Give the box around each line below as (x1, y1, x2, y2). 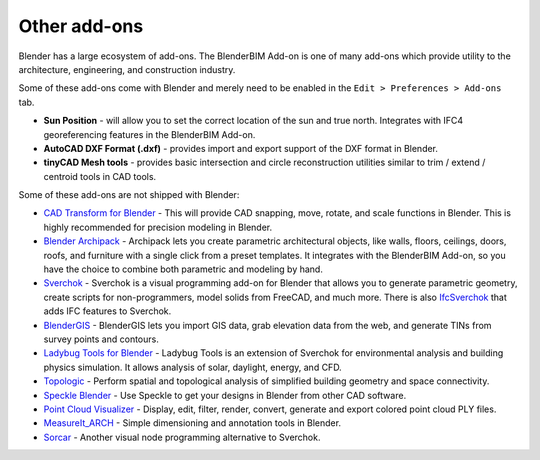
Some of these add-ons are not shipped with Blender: (18, 189, 240, 201)
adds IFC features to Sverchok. (43, 305, 172, 317)
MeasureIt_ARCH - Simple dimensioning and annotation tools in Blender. (43, 417, 342, 429)
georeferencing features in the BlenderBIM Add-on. (43, 128, 256, 140)
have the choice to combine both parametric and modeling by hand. (43, 263, 324, 275)
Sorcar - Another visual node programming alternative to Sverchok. (43, 431, 321, 443)
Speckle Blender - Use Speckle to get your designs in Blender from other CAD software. (43, 389, 407, 401)
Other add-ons (18, 15, 144, 37)
